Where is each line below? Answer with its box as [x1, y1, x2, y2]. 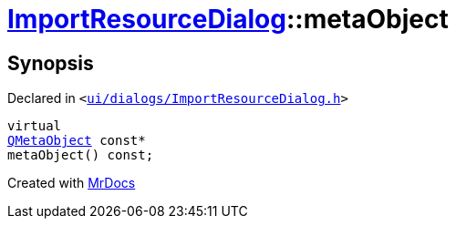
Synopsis [7, 51, 94, 75]
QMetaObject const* [7, 133, 146, 149]
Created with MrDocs [7, 175, 136, 191]
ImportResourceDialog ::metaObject [7, 4, 449, 35]
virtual [7, 118, 62, 134]
